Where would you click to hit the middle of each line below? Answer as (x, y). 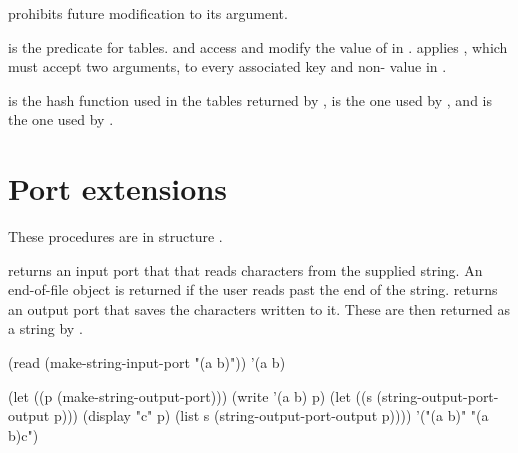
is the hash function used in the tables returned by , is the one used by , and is (250, 99)
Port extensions (117, 188)
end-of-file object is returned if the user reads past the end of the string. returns (253, 289)
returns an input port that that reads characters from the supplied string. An (245, 269)
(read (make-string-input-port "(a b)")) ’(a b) (147, 362)
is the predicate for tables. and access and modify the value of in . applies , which (258, 46)
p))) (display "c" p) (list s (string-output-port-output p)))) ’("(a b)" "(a (271, 415)
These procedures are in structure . (115, 236)
